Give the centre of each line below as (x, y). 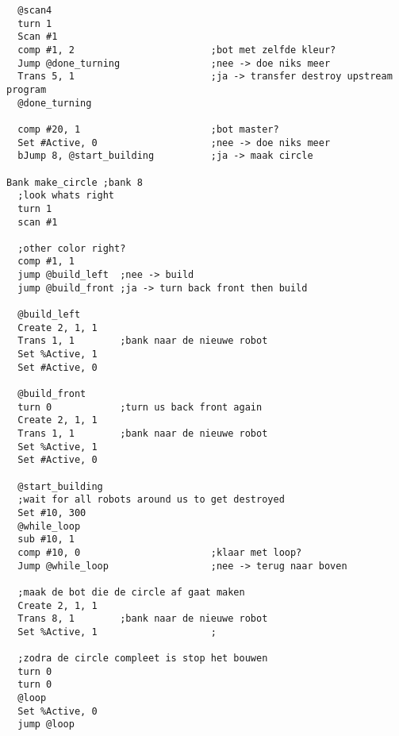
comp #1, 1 (46, 262)
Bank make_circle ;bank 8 (75, 182)
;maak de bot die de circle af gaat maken (131, 592)
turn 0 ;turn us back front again (140, 407)
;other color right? (72, 248)
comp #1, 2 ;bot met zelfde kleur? (177, 50)
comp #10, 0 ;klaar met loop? (160, 552)
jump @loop (46, 724)
